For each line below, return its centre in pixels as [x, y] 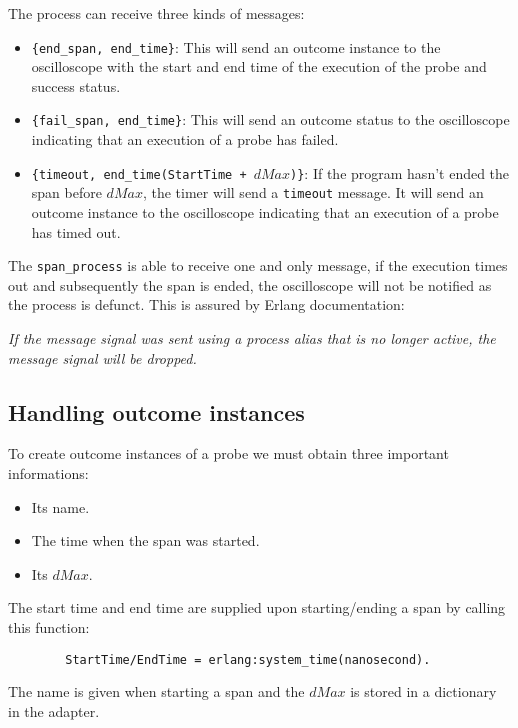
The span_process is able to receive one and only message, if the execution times [258, 265]
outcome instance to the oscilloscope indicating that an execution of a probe [265, 212]
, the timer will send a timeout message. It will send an [313, 192]
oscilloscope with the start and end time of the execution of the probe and [259, 66]
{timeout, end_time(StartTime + [139, 174]
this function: [49, 626]
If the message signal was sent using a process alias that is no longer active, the [252, 338]
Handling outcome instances [156, 411]
